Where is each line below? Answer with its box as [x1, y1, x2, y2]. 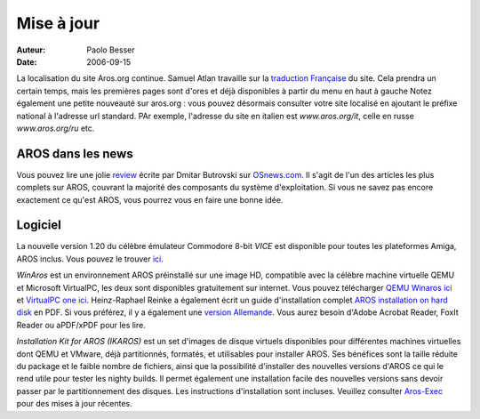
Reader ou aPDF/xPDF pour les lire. [16, 319, 146, 330]
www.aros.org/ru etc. [16, 123, 95, 133]
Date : [16, 56, 37, 67]
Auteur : [16, 44, 46, 55]
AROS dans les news [16, 146, 133, 161]
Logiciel [16, 218, 61, 233]
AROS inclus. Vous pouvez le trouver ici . [16, 254, 164, 264]
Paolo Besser [86, 44, 135, 55]
